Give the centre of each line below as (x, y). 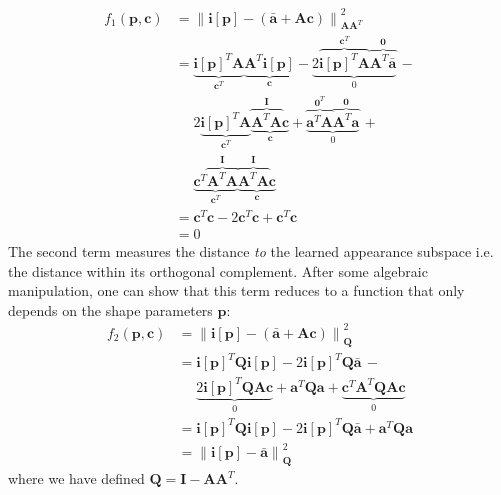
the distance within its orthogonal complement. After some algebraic (218, 270)
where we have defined (76, 478)
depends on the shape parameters (110, 309)
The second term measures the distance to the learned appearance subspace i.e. (251, 251)
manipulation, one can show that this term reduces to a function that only (236, 290)
